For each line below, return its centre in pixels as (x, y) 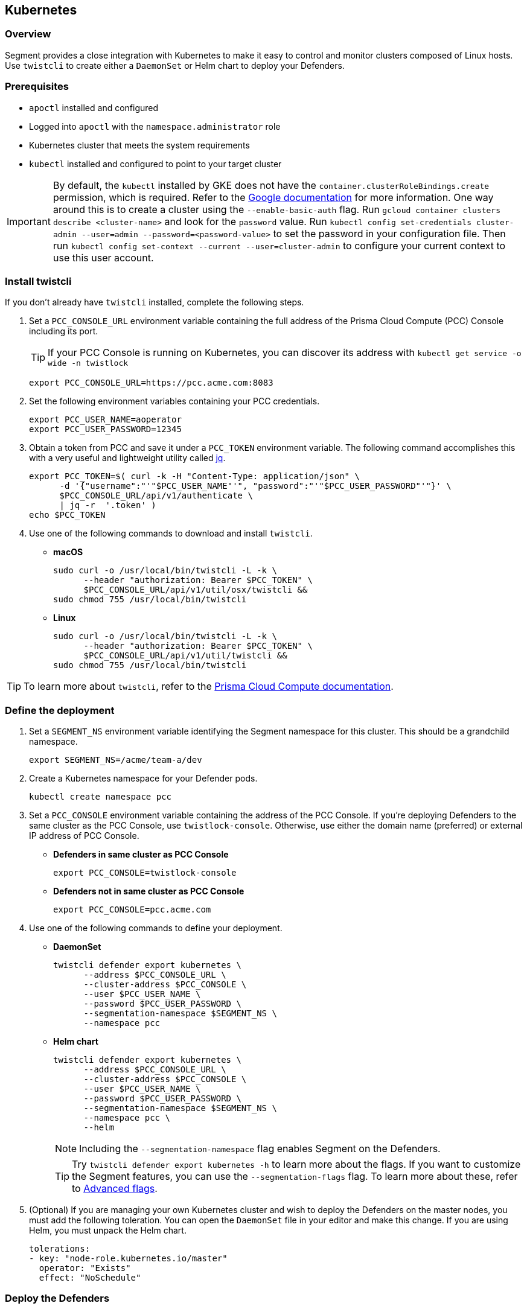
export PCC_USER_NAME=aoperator (105, 420)
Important (29, 221)
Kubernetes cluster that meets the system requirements (139, 145)
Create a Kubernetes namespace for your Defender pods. (143, 779)
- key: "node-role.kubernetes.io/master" (128, 1259)
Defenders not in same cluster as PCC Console (149, 891)
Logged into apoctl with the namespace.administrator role (155, 126)
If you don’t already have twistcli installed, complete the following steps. (155, 302)
